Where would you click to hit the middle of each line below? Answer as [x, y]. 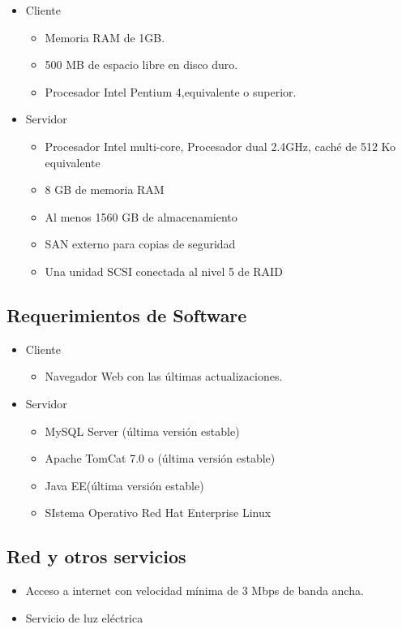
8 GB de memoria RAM [105, 190]
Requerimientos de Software [127, 314]
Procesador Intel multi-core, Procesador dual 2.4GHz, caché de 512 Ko [220, 146]
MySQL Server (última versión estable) [142, 431]
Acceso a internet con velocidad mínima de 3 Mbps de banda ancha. [195, 590]
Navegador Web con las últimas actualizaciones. [164, 376]
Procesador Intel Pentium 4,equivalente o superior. [171, 91]
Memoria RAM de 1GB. [105, 37]
